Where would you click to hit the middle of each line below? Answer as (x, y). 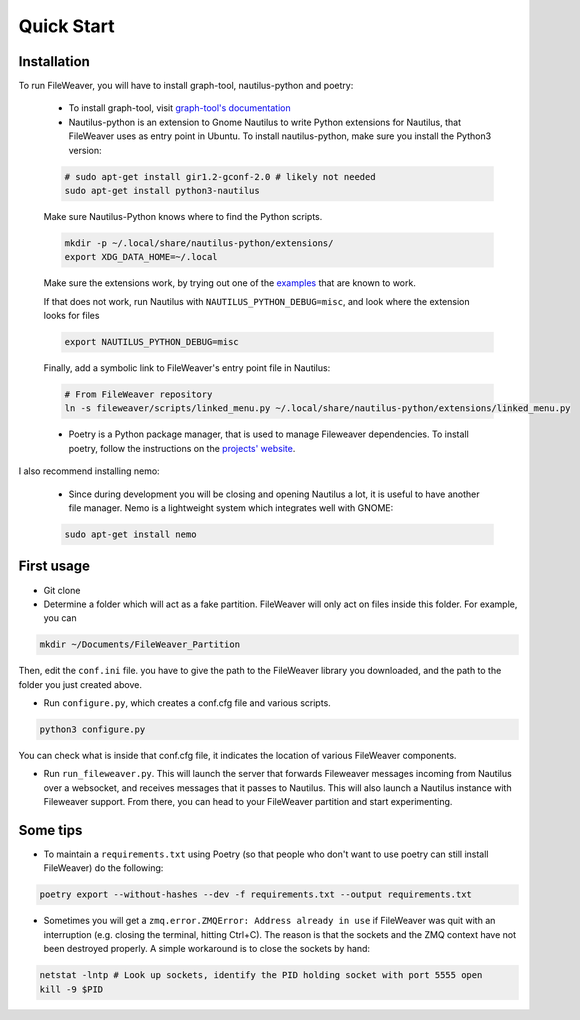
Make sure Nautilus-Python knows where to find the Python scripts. (183, 216)
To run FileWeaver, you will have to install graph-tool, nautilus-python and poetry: (186, 86)
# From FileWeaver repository (138, 394)
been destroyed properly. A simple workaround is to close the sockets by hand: (206, 949)
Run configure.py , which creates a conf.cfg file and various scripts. (187, 703)
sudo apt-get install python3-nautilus (162, 190)
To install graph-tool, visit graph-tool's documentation (179, 108)
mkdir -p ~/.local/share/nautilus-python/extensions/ (199, 243)
